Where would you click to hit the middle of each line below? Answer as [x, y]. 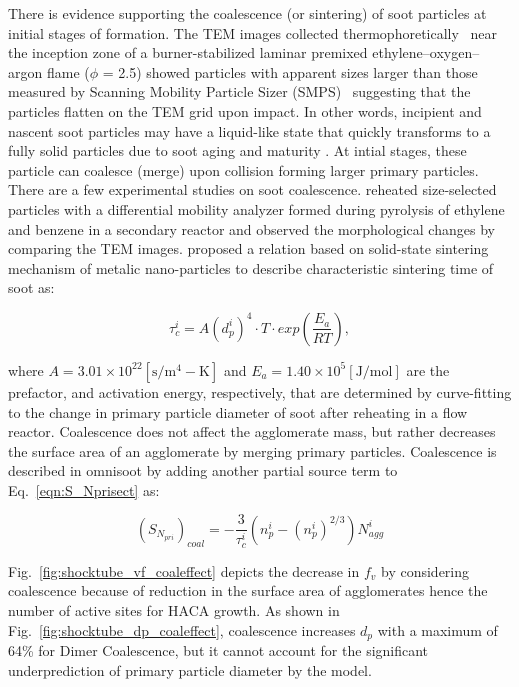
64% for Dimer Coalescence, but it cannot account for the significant [218, 650]
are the [428, 369]
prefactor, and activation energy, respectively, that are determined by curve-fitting [260, 391]
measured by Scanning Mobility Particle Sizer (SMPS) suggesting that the [239, 91]
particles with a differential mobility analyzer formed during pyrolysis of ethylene [256, 208]
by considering [425, 570]
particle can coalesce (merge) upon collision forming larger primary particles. [243, 169]
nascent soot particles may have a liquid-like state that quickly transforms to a [249, 130]
